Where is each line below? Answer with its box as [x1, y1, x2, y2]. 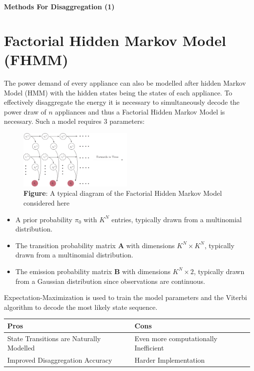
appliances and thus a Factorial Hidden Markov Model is [55, 106, 225, 116]
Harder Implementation [134, 355, 205, 365]
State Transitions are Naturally [7, 333, 101, 343]
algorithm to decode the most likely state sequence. [4, 301, 158, 312]
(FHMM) [4, 49, 68, 69]
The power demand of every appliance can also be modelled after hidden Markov [4, 77, 246, 88]
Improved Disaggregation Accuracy [7, 355, 112, 365]
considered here [23, 197, 70, 208]
